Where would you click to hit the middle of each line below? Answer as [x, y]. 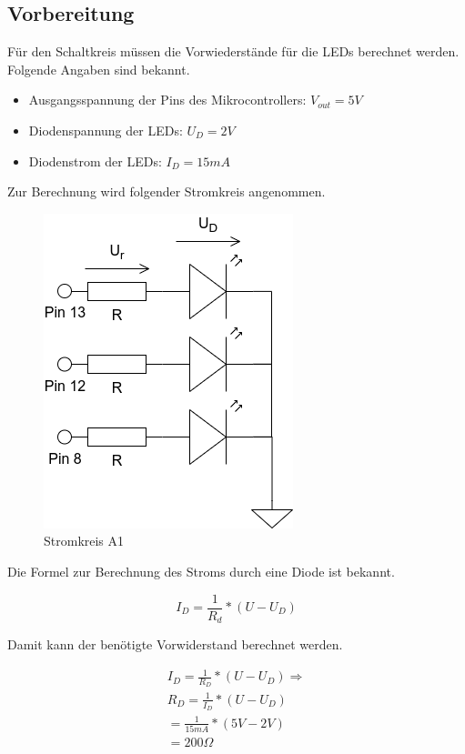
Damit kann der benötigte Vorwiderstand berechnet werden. [175, 644]
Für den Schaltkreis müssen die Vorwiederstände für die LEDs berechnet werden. [233, 51]
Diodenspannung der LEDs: [106, 130]
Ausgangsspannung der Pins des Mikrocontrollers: [167, 100]
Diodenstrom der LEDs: [95, 161]
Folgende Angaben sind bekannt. [99, 69]
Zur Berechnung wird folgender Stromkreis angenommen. [167, 191]
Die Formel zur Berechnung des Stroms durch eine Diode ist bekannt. [201, 571]
